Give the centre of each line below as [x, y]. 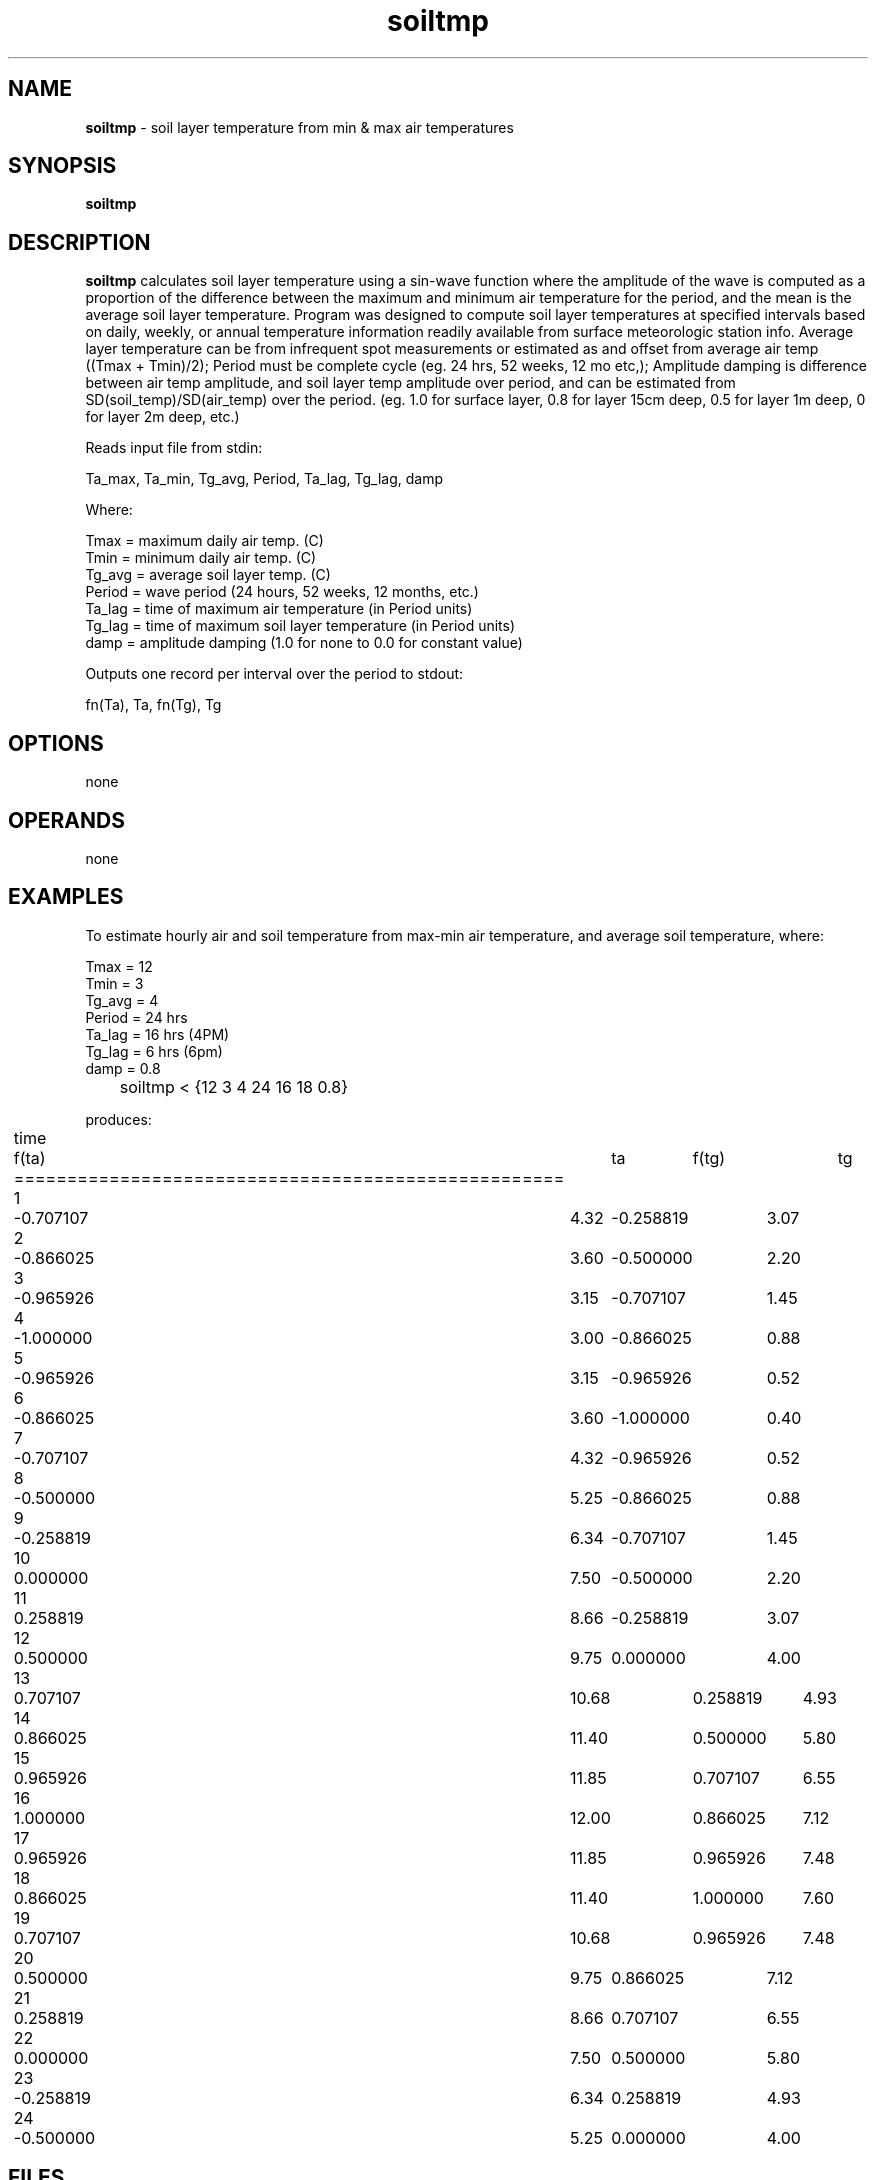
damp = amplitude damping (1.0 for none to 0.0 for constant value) [304, 643]
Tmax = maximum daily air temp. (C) [204, 541]
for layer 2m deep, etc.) [162, 417]
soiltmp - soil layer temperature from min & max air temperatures [299, 127]
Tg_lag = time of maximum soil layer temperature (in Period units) [300, 626]
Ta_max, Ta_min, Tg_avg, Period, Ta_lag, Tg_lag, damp [264, 479]
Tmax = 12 [119, 966]
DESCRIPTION [79, 242]
